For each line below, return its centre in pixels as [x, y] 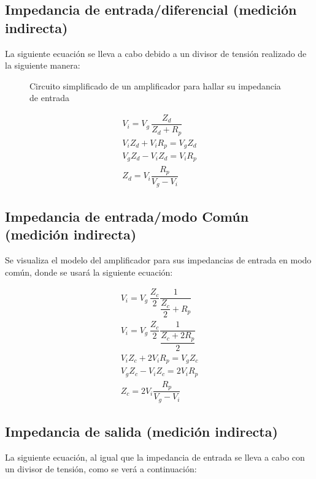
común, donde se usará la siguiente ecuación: [89, 272]
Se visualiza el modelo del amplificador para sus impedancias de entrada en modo [158, 260]
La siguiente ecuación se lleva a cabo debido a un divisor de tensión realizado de [156, 53]
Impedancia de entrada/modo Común [127, 216]
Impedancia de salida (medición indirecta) [141, 431]
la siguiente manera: [43, 65]
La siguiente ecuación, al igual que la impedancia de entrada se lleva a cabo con [155, 457]
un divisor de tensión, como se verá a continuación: [101, 469]
